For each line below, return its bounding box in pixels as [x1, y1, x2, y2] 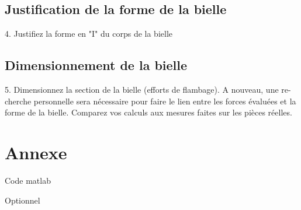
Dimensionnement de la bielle [5, 56, 188, 74]
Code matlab [5, 174, 51, 186]
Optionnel [5, 194, 40, 206]
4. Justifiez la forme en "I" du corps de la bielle [5, 27, 172, 40]
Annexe [5, 140, 67, 164]
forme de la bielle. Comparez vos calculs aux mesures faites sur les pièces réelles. [5, 106, 292, 118]
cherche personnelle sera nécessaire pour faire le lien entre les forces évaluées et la [5, 94, 296, 107]
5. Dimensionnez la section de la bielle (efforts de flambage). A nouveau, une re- [5, 83, 291, 95]
